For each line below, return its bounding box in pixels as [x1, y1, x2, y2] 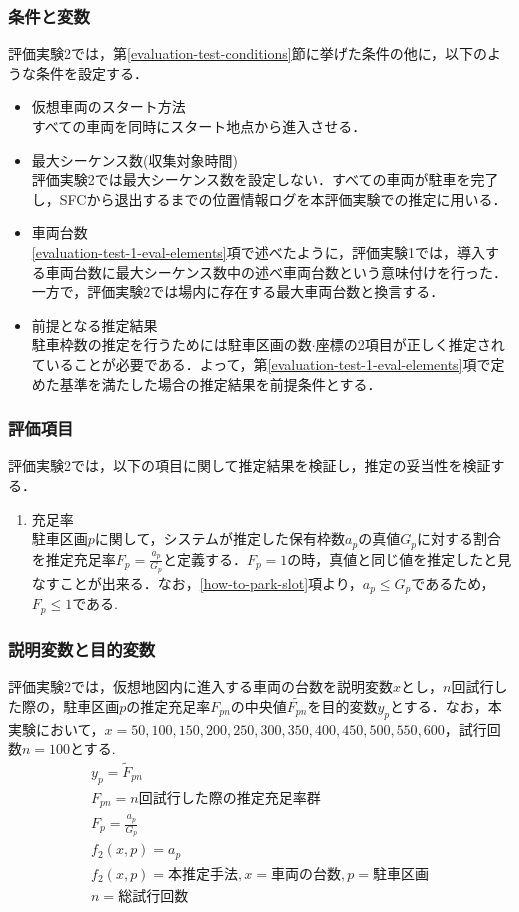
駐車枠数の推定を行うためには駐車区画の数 [31, 334, 312, 355]
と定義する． [162, 548, 247, 569]
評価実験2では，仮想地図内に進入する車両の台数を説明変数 [8, 675, 393, 696]
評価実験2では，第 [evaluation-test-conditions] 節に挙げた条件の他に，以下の [8, 43, 487, 64]
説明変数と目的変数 [8, 636, 156, 661]
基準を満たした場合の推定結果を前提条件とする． [59, 373, 382, 394]
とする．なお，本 [390, 695, 502, 716]
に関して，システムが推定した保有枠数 [94, 528, 346, 549]
